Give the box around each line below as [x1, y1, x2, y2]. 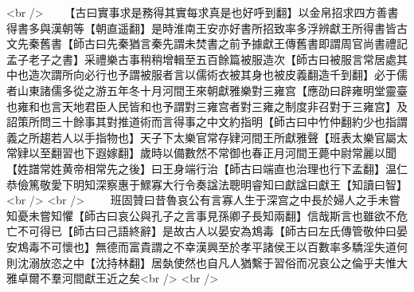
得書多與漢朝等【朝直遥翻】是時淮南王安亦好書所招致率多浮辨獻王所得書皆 [6, 19, 396, 36]
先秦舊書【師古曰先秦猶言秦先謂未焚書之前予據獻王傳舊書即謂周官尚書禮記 [17, 35, 408, 52]
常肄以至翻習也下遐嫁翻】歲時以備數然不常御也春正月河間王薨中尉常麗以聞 [6, 144, 396, 161]
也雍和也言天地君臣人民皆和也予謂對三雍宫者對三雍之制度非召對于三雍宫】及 [6, 97, 408, 114]
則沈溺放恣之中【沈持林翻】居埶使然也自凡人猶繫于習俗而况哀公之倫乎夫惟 [6, 254, 396, 270]
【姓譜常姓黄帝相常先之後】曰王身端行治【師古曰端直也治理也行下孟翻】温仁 [6, 160, 408, 176]
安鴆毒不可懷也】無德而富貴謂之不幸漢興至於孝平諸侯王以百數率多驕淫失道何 [6, 238, 408, 255]
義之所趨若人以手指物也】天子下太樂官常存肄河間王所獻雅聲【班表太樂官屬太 [6, 128, 408, 145]
